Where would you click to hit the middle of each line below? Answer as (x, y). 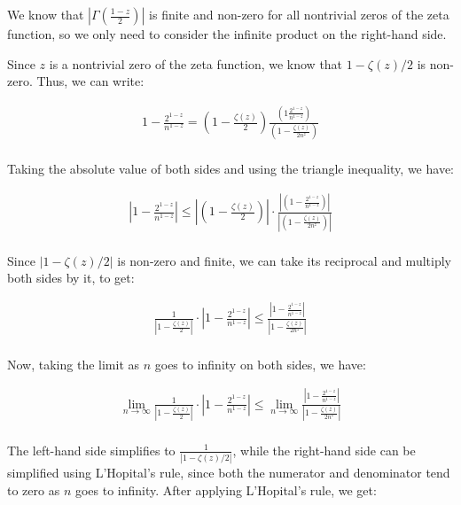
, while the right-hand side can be (324, 450)
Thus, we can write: (90, 81)
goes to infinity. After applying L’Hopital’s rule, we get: (226, 489)
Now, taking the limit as (74, 364)
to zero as (34, 489)
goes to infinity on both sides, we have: (260, 364)
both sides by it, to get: (71, 278)
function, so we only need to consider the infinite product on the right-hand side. (227, 34)
